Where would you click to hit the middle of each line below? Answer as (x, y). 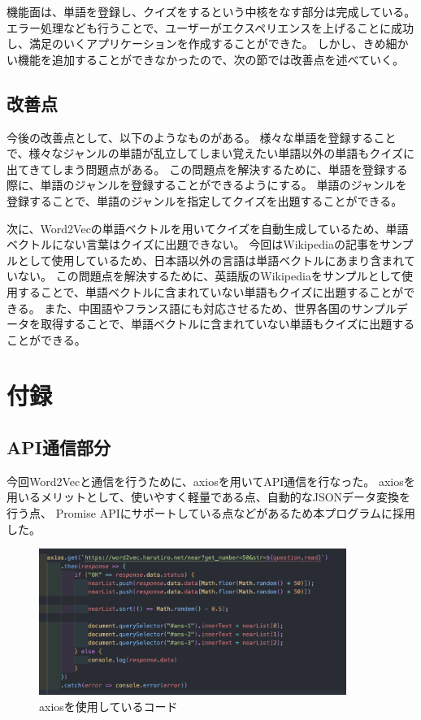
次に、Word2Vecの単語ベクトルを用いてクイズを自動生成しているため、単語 (208, 228)
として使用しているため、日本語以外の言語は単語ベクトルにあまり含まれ (210, 260)
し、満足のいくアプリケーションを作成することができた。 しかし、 (185, 43)
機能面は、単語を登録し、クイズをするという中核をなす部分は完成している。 (211, 11)
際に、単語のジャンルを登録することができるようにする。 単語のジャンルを (207, 185)
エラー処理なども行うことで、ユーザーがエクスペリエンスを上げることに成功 (210, 27)
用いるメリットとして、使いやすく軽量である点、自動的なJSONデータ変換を (209, 497)
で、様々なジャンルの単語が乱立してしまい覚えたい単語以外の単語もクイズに (210, 153)
